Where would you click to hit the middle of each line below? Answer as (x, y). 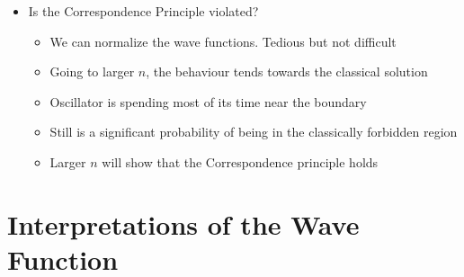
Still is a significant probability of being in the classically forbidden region (254, 132)
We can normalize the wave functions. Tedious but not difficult (223, 41)
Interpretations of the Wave (183, 223)
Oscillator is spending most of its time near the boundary (208, 101)
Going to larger (92, 71)
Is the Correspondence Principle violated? (143, 11)
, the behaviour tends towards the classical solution (287, 71)
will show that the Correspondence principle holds (240, 161)
